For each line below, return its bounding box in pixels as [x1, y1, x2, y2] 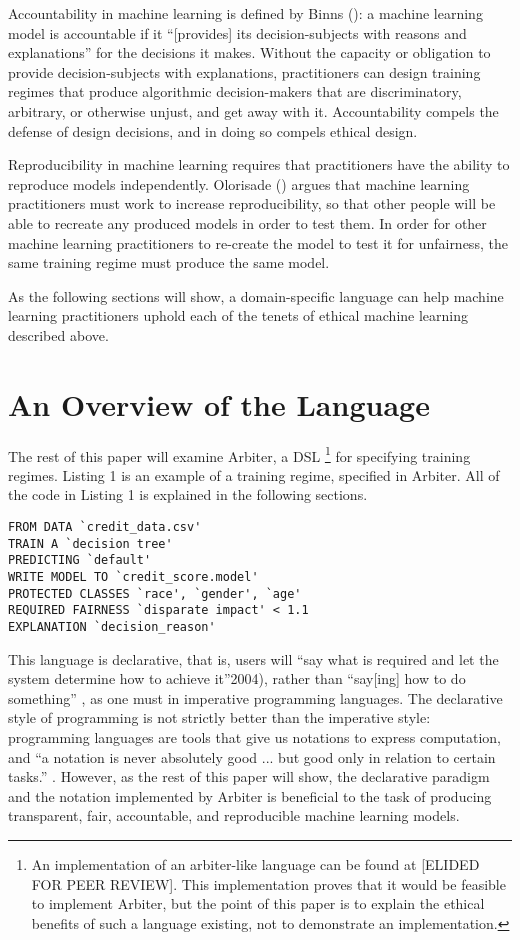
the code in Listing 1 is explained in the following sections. [8, 484, 368, 505]
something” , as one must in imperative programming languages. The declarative [8, 687, 503, 708]
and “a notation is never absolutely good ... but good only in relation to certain [8, 746, 496, 767]
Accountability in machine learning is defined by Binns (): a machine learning [8, 3, 483, 23]
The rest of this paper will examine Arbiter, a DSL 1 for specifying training [8, 442, 471, 466]
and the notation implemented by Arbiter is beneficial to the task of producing [8, 785, 492, 806]
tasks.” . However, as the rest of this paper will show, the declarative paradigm [8, 766, 490, 787]
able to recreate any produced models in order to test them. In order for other [8, 212, 487, 233]
